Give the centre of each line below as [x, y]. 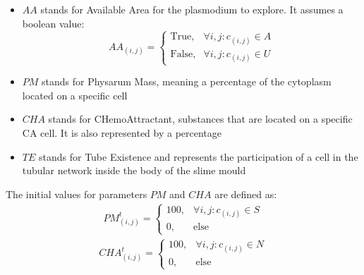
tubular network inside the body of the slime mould [134, 170]
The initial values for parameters [77, 194]
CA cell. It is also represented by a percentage [122, 132]
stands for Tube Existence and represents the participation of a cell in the [198, 156]
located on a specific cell [75, 95]
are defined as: [246, 194]
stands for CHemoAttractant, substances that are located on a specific [200, 119]
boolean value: [53, 23]
